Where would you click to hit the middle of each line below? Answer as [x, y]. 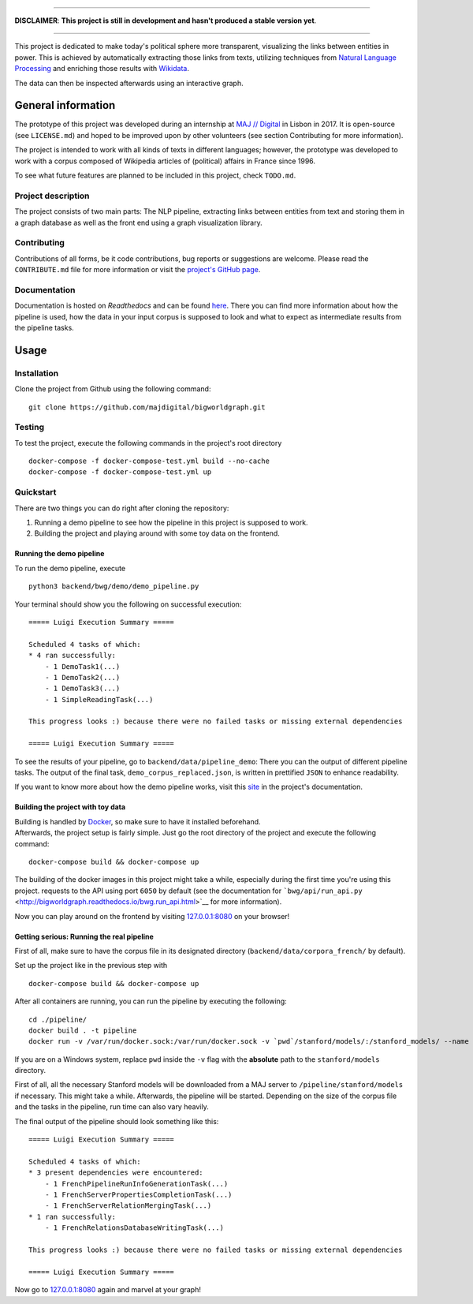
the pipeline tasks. [44, 328]
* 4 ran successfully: [73, 656]
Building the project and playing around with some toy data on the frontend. [157, 533]
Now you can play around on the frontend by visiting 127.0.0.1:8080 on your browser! [152, 916]
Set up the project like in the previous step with [91, 966]
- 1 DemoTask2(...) [82, 677]
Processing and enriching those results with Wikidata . [102, 69]
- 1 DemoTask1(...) [82, 666]
